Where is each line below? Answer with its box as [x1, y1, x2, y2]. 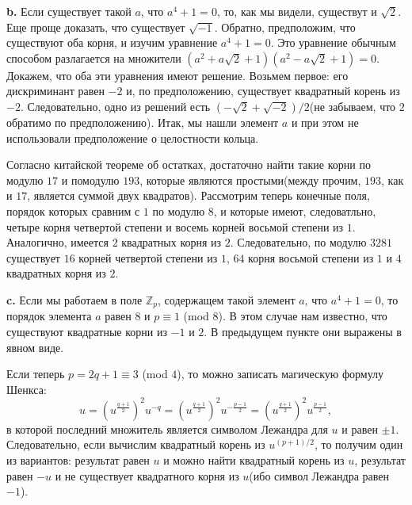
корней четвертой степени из [78, 249, 218, 266]
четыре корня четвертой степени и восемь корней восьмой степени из [6, 218, 344, 235]
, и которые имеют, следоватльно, [213, 202, 376, 219]
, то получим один [314, 436, 403, 453]
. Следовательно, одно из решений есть [20, 98, 211, 114]
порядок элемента [6, 308, 92, 324]
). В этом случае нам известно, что [218, 308, 387, 324]
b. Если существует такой [6, 3, 132, 19]
